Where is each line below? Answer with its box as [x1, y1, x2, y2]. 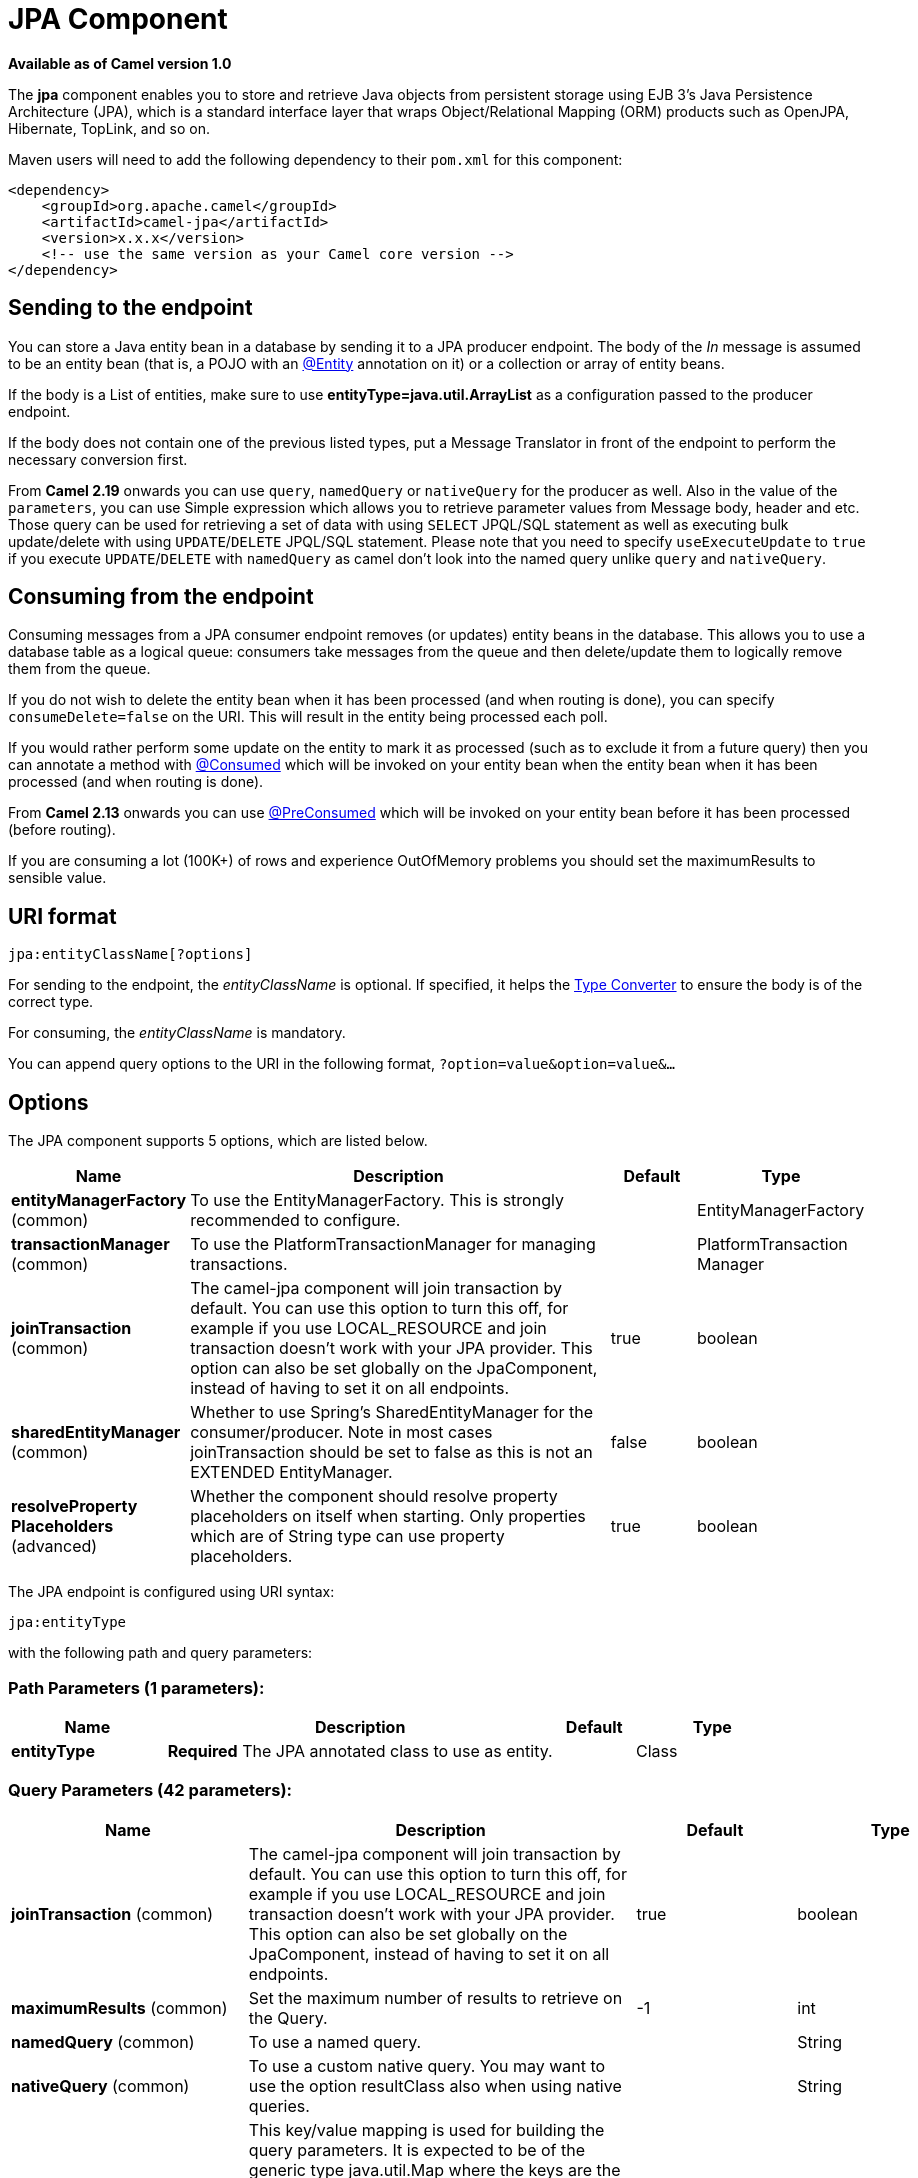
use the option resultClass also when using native [248, 2075, 622, 2096]
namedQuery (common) [11, 2031, 195, 2052]
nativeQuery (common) [11, 2075, 190, 2096]
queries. [248, 2095, 310, 2116]
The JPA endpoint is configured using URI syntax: [8, 1583, 335, 1601]
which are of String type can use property [190, 1526, 505, 1547]
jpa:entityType [8, 1614, 127, 1631]
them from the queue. [8, 660, 151, 678]
